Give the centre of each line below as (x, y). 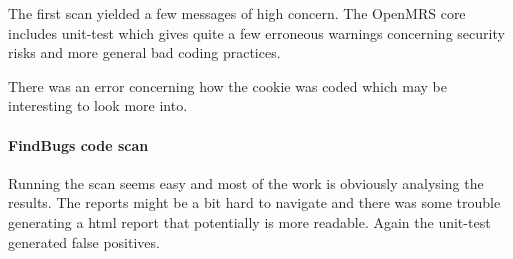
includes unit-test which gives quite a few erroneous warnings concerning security (256, 32)
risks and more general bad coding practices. (144, 52)
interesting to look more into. (98, 105)
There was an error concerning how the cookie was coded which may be (227, 85)
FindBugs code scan (78, 144)
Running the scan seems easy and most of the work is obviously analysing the (246, 182)
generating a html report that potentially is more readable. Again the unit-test (249, 221)
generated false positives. (84, 241)
